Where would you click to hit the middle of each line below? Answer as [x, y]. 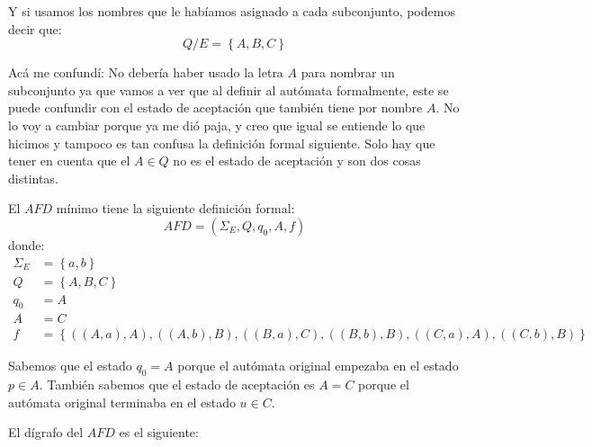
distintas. [33, 178]
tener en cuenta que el [69, 161]
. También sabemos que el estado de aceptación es [177, 384]
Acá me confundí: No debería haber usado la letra [146, 72]
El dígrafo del [46, 432]
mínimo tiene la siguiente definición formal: [175, 208]
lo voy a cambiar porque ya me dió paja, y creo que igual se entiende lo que [217, 125]
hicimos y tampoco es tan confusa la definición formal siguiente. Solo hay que [222, 143]
